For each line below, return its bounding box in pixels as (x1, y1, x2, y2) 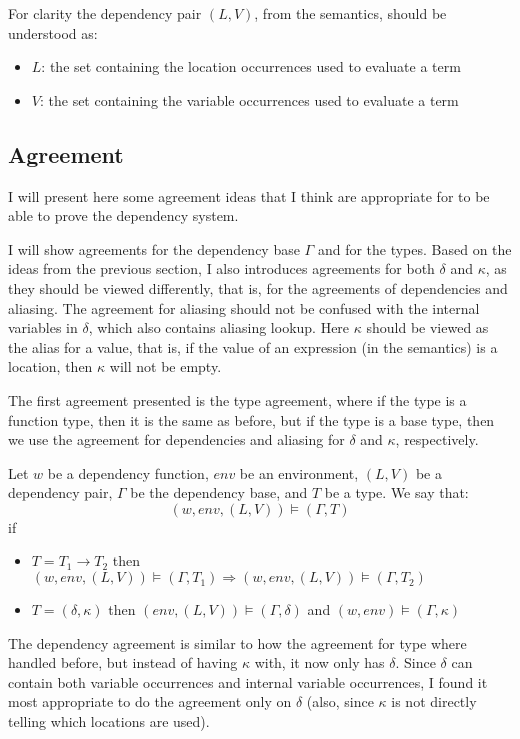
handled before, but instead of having (8, 652, 238, 673)
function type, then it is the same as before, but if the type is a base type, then (8, 409, 495, 430)
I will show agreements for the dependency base (8, 238, 300, 259)
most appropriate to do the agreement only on (8, 691, 292, 712)
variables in (8, 317, 78, 338)
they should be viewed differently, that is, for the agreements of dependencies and (8, 277, 508, 298)
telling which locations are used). (8, 711, 210, 732)
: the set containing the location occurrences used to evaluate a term (41, 56, 461, 77)
